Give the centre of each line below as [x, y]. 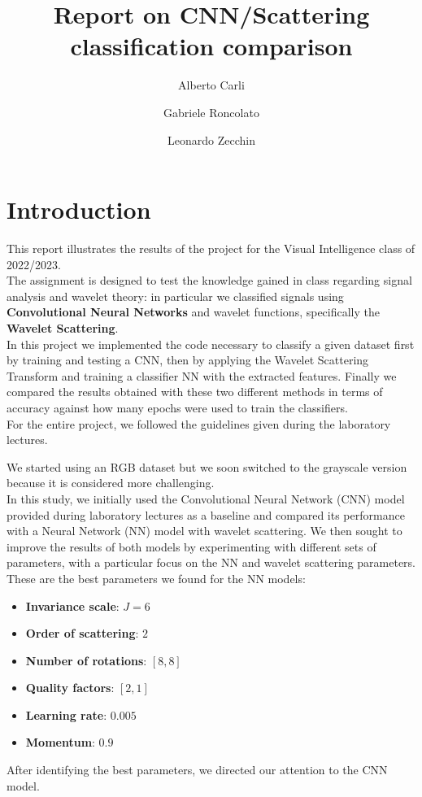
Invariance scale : [72, 605]
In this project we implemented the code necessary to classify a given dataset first [211, 344]
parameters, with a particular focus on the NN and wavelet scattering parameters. [211, 562]
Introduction [79, 209]
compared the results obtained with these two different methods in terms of [195, 392]
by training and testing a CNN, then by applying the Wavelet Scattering [188, 360]
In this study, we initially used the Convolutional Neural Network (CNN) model [206, 498]
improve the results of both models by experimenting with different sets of [191, 546]
